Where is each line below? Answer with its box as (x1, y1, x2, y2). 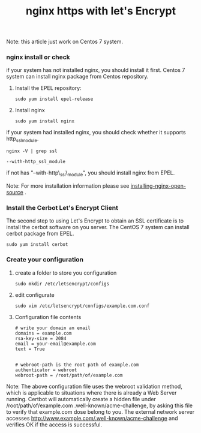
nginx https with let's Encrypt (25, 4, 176, 18)
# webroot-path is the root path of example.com (14, 362, 139, 368)
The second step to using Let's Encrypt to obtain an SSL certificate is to (6, 217, 184, 224)
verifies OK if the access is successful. (6, 421, 103, 428)
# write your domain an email (14, 325, 91, 331)
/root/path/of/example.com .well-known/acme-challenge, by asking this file (6, 402, 193, 409)
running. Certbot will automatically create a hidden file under (6, 395, 156, 402)
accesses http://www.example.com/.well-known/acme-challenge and (6, 414, 178, 422)
